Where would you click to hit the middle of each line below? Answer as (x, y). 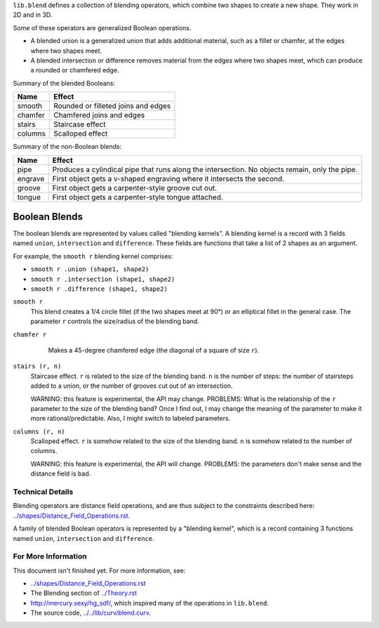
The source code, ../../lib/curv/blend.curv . (91, 613)
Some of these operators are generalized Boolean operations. (102, 27)
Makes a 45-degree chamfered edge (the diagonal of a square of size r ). (154, 350)
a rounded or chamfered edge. (75, 70)
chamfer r (30, 334)
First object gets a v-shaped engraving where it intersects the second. (168, 178)
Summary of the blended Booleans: (64, 83)
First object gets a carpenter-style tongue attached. (138, 197)
